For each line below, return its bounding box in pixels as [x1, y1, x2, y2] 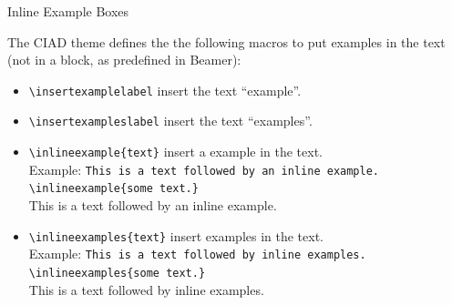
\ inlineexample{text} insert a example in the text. [28, 142, 323, 161]
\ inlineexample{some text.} [28, 182, 199, 196]
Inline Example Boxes [7, 2, 129, 20]
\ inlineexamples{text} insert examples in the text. [28, 226, 324, 245]
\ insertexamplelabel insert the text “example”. [28, 80, 302, 99]
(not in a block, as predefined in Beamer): [7, 50, 241, 69]
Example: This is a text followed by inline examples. [28, 244, 366, 263]
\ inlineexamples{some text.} [28, 266, 206, 280]
